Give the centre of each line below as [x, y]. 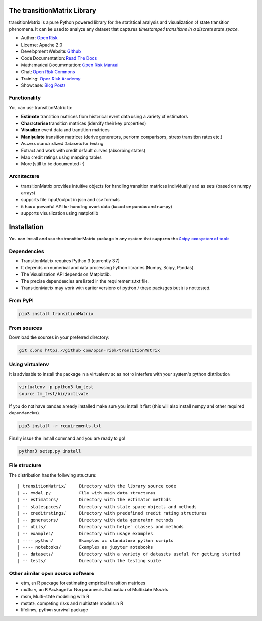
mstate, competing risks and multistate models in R [72, 603]
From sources [25, 328]
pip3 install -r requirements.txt [60, 426]
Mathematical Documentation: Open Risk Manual [70, 65]
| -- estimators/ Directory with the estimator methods [94, 500]
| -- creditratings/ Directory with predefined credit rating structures [112, 513]
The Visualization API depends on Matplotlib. [66, 274]
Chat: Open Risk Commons [48, 72]
